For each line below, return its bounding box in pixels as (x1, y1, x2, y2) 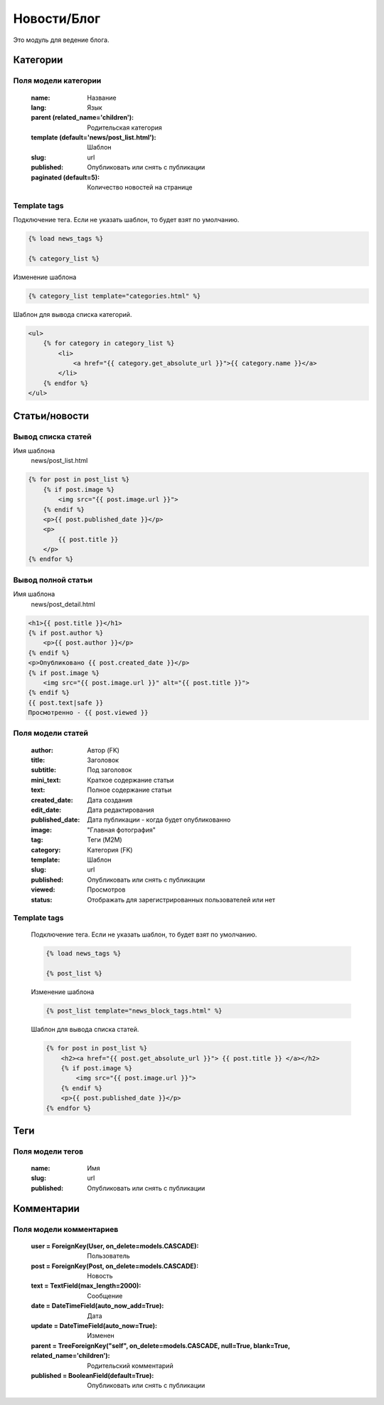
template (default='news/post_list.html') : (31, 133, 156, 142)
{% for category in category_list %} (43, 339, 175, 348)
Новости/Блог (13, 11, 101, 26)
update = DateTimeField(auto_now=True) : (31, 1321, 158, 1330)
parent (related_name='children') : (31, 113, 134, 122)
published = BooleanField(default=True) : (31, 1371, 154, 1379)
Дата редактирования (87, 805, 154, 814)
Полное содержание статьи (87, 785, 172, 794)
